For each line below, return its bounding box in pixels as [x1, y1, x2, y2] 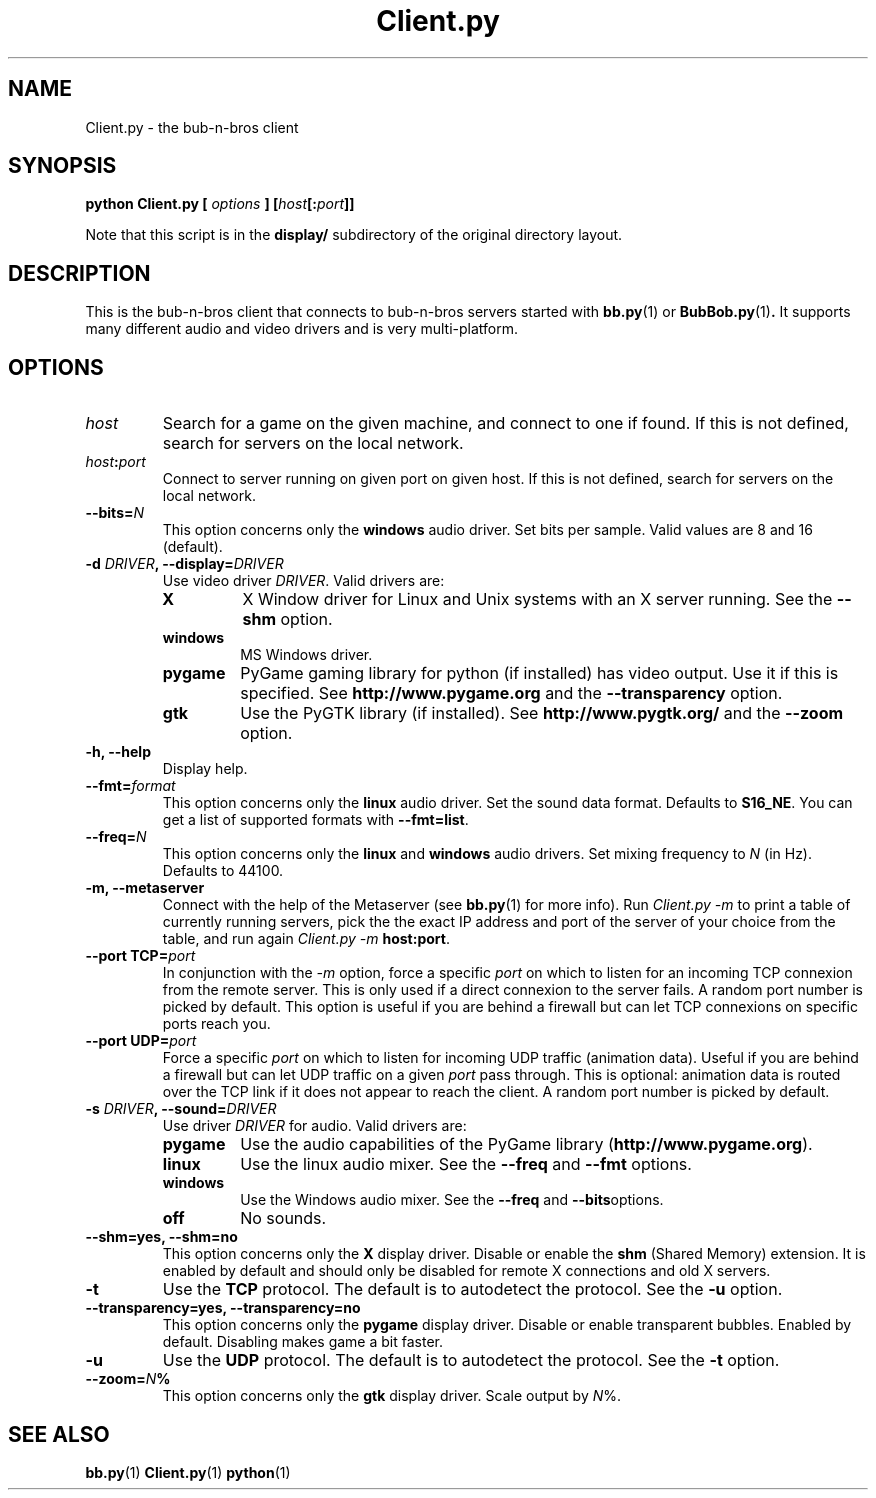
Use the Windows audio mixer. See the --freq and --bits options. [240, 1191, 664, 1209]
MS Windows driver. [240, 646, 373, 664]
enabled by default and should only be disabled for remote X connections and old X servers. [162, 1262, 771, 1280]
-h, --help [85, 743, 151, 761]
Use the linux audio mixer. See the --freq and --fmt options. [240, 1154, 692, 1175]
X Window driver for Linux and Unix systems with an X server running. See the [242, 589, 833, 610]
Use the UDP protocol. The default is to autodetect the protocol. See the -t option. [162, 1350, 780, 1371]
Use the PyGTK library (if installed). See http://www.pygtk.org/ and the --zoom [240, 703, 844, 724]
